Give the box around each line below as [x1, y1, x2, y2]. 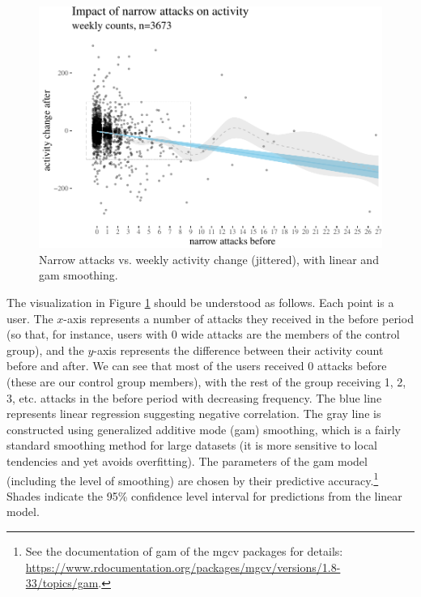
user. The [6, 309, 53, 326]
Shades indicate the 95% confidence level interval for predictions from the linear [6, 487, 402, 504]
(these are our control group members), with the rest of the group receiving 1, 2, [6, 373, 406, 390]
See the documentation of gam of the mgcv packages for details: [25, 543, 343, 559]
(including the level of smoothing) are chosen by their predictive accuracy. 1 [6, 469, 379, 488]
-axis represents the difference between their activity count [93, 341, 384, 358]
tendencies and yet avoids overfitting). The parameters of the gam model [6, 452, 368, 469]
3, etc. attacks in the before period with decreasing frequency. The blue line [6, 389, 382, 406]
